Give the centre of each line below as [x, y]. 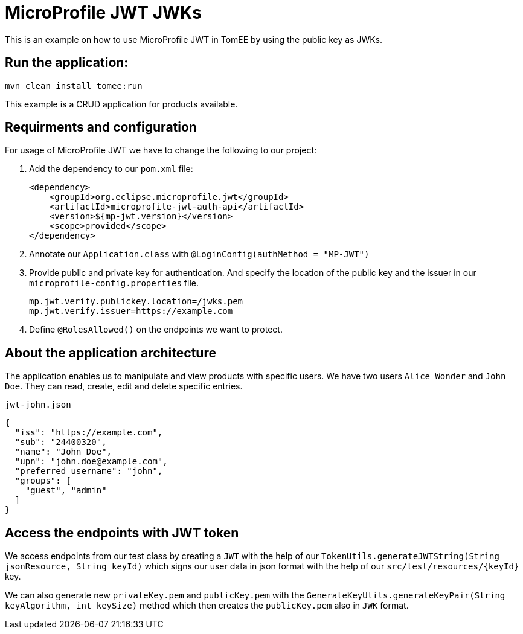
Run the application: [67, 63]
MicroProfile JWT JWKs [103, 13]
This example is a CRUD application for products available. [121, 104]
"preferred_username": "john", [89, 471]
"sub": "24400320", [61, 442]
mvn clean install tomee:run [74, 85]
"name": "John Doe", [63, 452]
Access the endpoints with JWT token [122, 533]
